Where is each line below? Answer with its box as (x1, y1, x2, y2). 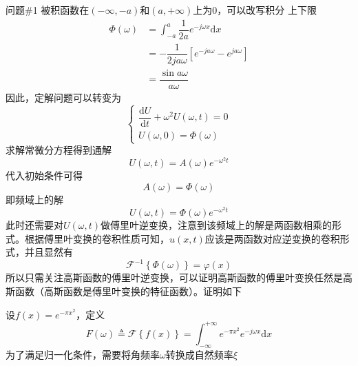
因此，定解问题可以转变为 (6, 90, 121, 104)
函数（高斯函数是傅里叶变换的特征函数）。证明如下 (14, 284, 242, 298)
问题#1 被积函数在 (6, 3, 89, 17)
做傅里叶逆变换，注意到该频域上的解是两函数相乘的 (101, 218, 333, 232)
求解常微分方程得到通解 (6, 143, 112, 157)
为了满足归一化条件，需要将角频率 (6, 347, 160, 361)
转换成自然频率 (165, 347, 233, 361)
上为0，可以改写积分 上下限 (193, 3, 317, 17)
